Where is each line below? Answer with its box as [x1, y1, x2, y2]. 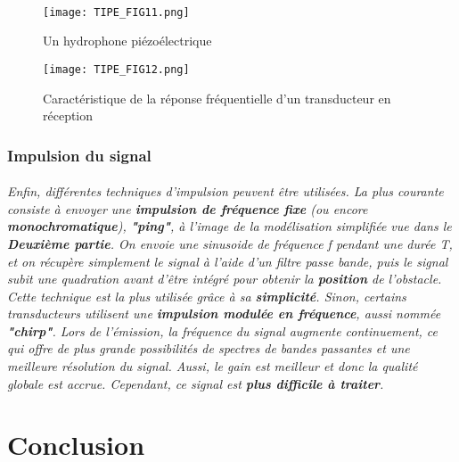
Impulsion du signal [7, 144, 152, 166]
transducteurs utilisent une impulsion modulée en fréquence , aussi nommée [7, 304, 441, 323]
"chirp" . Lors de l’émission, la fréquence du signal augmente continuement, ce [7, 321, 439, 340]
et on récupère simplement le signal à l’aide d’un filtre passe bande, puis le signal [7, 252, 448, 270]
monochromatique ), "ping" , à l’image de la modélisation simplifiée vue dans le [7, 217, 452, 235]
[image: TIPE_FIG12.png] [43, 62, 190, 76]
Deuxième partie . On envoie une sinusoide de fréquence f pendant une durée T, [7, 234, 453, 252]
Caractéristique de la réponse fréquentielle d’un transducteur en [43, 88, 391, 107]
